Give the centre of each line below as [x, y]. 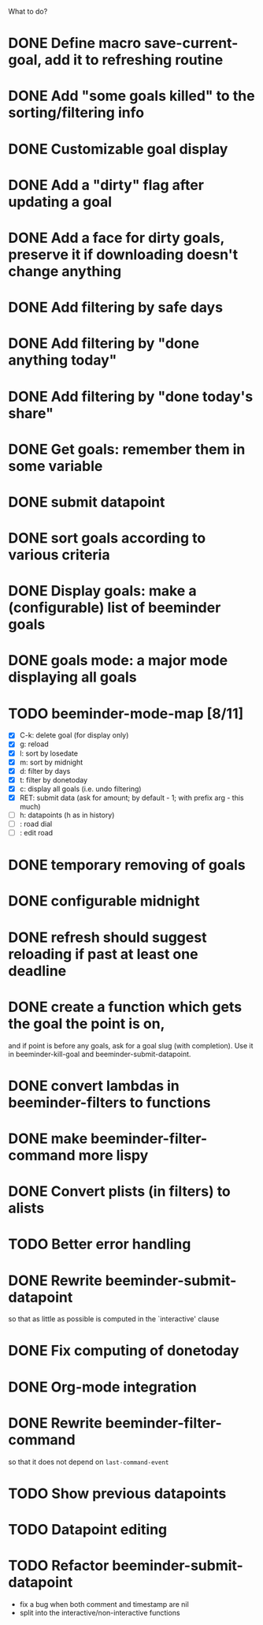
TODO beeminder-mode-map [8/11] [126, 714]
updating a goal [60, 202]
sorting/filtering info [76, 113]
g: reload [34, 744]
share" [31, 413]
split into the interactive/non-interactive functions [100, 1612]
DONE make [48, 1138]
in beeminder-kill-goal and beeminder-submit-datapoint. [100, 1054]
